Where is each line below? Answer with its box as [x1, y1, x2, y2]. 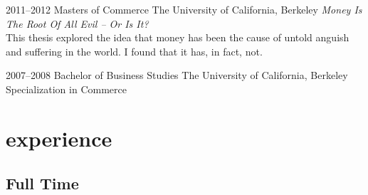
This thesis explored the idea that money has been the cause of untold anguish [6, 30, 349, 45]
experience [6, 123, 112, 152]
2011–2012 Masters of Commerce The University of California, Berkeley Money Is [6, 2, 362, 16]
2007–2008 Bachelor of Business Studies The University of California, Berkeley [6, 68, 348, 83]
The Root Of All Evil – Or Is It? [6, 16, 149, 31]
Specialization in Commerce [6, 81, 127, 96]
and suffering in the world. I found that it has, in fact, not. [6, 43, 263, 58]
